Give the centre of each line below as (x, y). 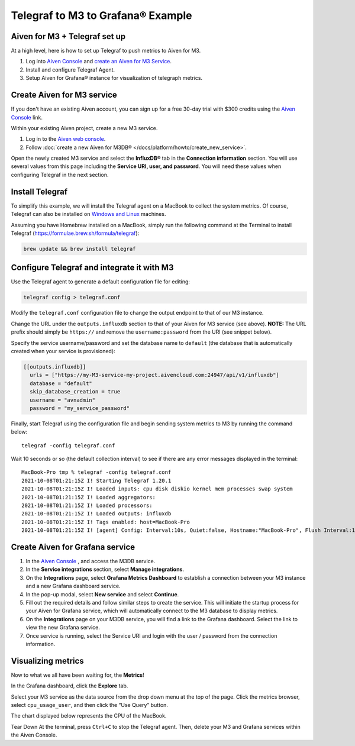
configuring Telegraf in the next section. (60, 175)
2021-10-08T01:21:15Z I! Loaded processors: (87, 506)
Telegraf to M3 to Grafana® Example (101, 15)
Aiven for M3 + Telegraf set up (68, 36)
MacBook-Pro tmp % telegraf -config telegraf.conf (96, 472)
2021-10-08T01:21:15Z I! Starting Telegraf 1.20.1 (96, 480)
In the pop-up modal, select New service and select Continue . (102, 594)
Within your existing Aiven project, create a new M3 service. (84, 128)
